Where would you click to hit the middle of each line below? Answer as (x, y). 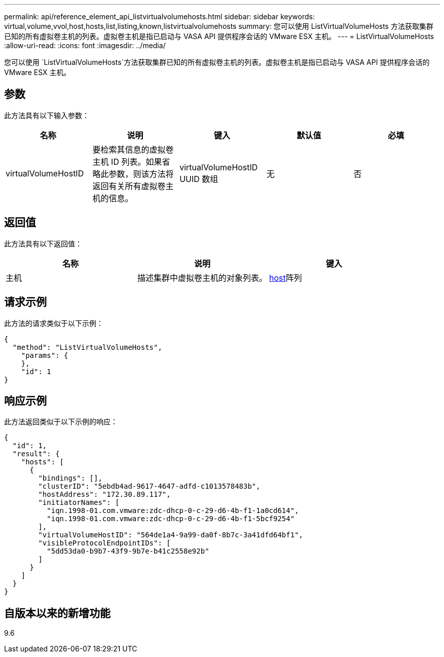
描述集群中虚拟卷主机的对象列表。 (202, 278)
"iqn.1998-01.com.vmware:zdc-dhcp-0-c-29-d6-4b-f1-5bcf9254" (171, 519)
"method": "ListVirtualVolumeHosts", (87, 347)
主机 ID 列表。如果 (127, 161)
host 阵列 (286, 278)
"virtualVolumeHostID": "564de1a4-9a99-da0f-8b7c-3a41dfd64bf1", (171, 535)
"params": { (45, 355)
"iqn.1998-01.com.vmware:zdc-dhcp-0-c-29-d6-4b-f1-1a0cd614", (173, 511)
